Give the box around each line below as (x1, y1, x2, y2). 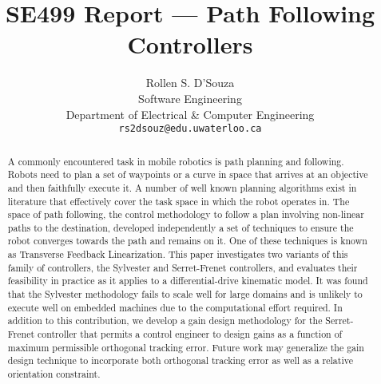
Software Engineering (138, 89, 242, 106)
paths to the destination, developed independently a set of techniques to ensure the (7, 220, 354, 234)
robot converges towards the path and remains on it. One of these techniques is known (7, 234, 367, 247)
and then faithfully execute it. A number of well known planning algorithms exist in (7, 180, 357, 194)
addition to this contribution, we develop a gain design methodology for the (7, 314, 323, 327)
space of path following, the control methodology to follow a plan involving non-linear (7, 208, 364, 221)
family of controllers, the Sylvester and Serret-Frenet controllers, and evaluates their (7, 260, 358, 274)
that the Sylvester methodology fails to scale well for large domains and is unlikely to (7, 287, 363, 301)
